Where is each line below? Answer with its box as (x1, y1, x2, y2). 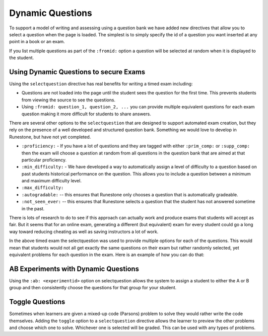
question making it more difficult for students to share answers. (21, 111, 151, 117)
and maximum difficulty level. (21, 178, 82, 184)
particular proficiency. (21, 157, 67, 163)
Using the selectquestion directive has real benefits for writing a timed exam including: (9, 81, 193, 87)
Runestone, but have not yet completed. (9, 134, 91, 140)
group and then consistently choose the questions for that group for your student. (9, 285, 177, 291)
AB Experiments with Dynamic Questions (9, 264, 139, 273)
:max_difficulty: (21, 185, 64, 191)
